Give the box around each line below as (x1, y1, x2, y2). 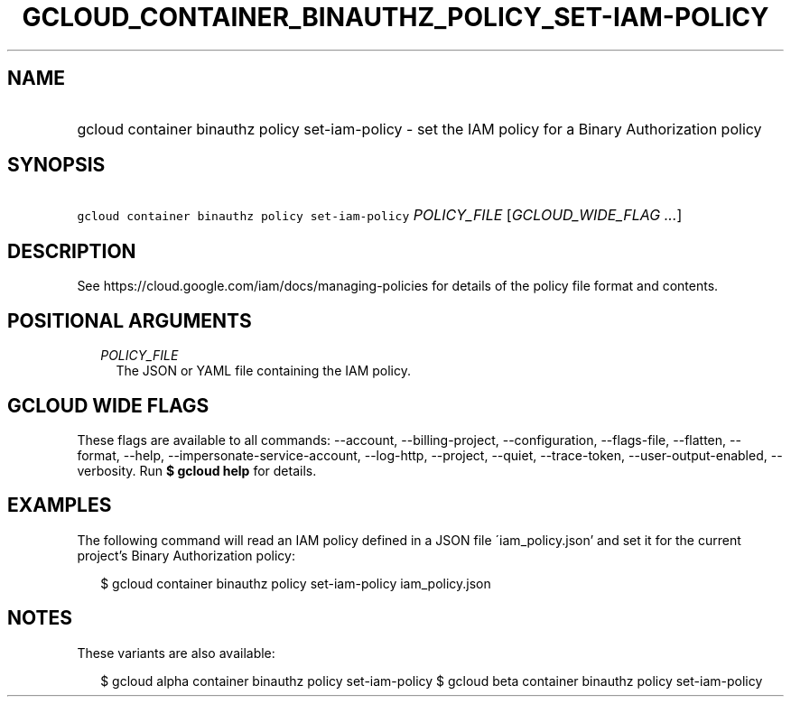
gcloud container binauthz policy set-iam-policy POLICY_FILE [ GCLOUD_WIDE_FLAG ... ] (77, 206, 683, 225)
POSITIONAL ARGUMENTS (7, 309, 252, 332)
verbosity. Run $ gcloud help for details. (77, 462, 317, 478)
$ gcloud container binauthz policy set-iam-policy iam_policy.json (100, 575, 491, 591)
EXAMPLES (7, 494, 112, 517)
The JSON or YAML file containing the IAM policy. (116, 363, 412, 379)
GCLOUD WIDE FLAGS (7, 394, 209, 417)
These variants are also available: (77, 644, 275, 661)
